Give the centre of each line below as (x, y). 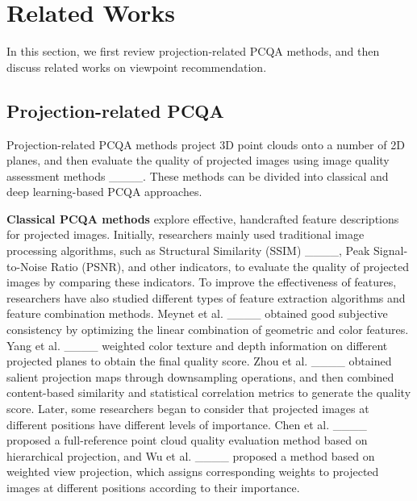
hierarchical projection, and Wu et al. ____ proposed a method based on (191, 455)
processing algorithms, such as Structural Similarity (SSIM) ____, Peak (188, 250)
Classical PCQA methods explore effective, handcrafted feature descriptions (203, 218)
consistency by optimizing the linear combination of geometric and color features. (208, 330)
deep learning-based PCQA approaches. (104, 192)
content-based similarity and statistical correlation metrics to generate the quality (209, 392)
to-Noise (27, 266)
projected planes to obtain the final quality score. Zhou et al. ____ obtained (199, 361)
